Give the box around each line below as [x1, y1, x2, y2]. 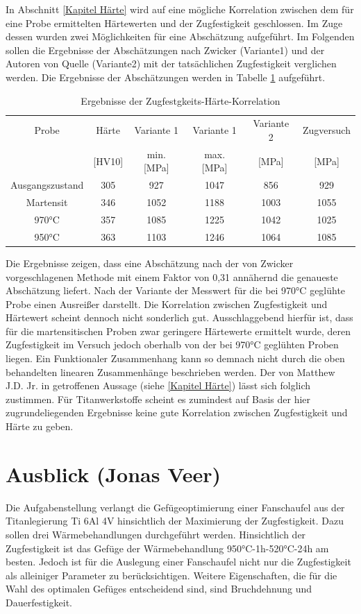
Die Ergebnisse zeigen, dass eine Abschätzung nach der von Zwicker [6, 255, 294, 270]
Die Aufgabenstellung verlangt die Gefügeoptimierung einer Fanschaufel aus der [6, 500, 345, 514]
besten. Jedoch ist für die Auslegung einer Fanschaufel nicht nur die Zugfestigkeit [6, 554, 351, 569]
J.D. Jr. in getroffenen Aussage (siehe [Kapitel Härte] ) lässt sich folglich [6, 378, 311, 393]
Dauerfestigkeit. [6, 595, 72, 609]
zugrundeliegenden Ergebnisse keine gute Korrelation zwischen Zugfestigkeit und [6, 405, 348, 420]
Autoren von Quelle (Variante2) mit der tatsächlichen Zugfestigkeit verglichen [6, 56, 337, 71]
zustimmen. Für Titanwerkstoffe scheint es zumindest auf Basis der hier [6, 391, 311, 406]
